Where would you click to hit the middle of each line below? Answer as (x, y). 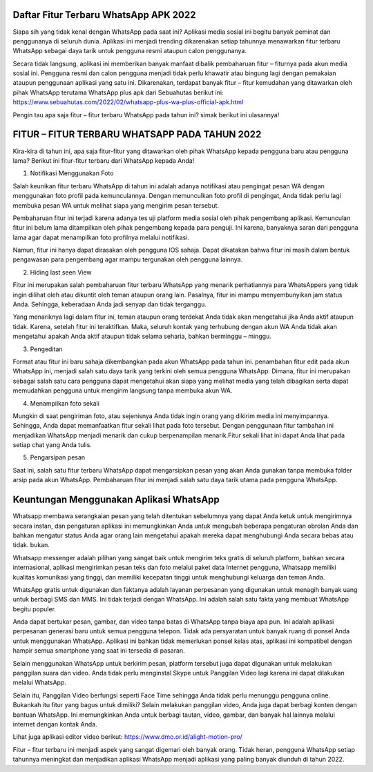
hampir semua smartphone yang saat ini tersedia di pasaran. (99, 651)
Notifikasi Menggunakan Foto (72, 173)
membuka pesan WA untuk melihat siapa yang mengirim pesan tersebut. (116, 205)
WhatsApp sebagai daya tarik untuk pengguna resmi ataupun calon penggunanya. (130, 51)
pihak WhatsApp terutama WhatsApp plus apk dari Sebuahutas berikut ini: (118, 92)
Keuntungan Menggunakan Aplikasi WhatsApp (116, 500)
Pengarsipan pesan (58, 457)
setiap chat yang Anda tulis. (52, 445)
